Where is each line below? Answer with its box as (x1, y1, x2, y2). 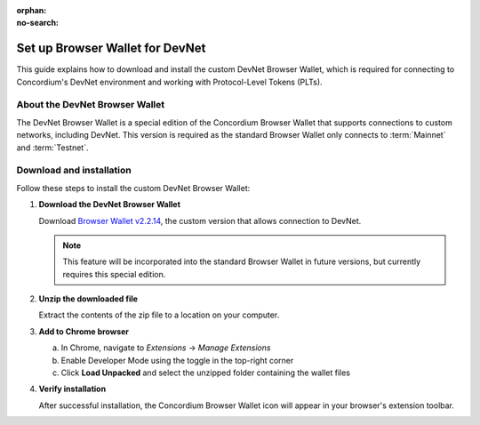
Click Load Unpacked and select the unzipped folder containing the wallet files (60, 367, 351, 378)
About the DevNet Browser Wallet (16, 99, 165, 111)
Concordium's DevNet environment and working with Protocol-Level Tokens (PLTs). (16, 76, 324, 87)
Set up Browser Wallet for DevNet (16, 41, 206, 56)
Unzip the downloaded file (38, 293, 138, 304)
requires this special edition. (62, 269, 166, 279)
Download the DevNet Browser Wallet (38, 199, 181, 210)
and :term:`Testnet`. (16, 142, 89, 153)
